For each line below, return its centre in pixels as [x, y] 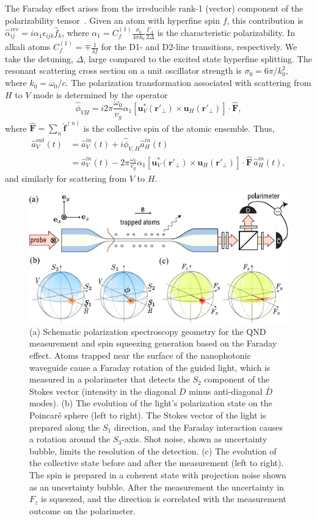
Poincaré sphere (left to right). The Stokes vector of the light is [148, 415]
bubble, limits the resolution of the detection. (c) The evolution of [153, 451]
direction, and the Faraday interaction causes [199, 427]
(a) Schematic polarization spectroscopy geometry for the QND [148, 331]
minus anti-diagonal [226, 391]
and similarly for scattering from [66, 178]
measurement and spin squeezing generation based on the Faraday [153, 343]
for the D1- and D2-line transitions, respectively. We [199, 47]
